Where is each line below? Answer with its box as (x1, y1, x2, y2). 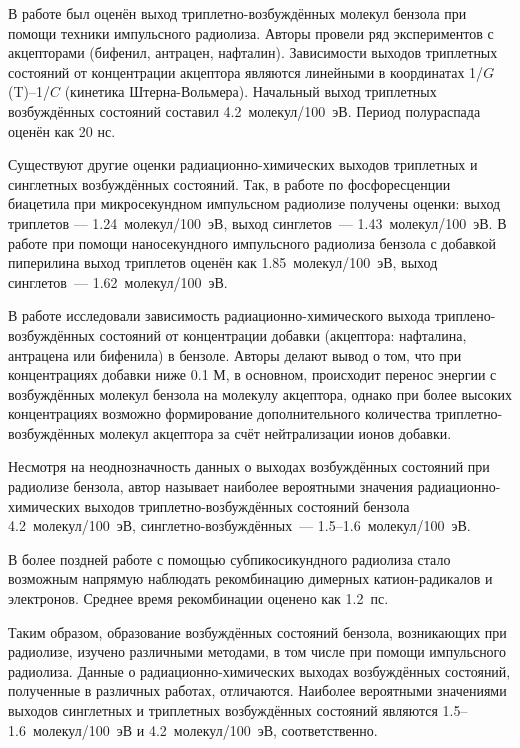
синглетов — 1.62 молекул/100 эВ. (8, 271, 228, 292)
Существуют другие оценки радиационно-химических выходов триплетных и (8, 154, 478, 175)
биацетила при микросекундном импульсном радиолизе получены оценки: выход (8, 193, 501, 214)
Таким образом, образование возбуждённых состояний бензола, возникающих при (8, 621, 507, 642)
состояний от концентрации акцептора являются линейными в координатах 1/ (8, 61, 484, 82)
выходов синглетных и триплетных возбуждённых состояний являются (8, 700, 438, 720)
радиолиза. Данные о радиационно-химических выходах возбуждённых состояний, (8, 660, 511, 681)
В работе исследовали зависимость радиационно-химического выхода (8, 305, 431, 326)
